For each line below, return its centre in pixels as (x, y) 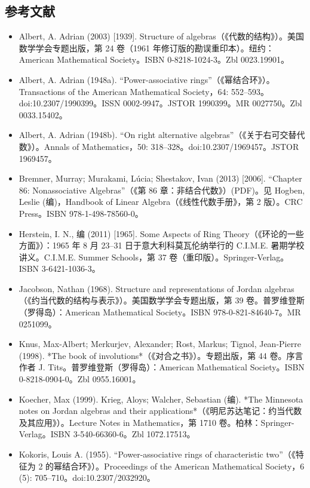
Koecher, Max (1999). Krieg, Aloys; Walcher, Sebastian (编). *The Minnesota (161, 399)
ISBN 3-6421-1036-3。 (59, 268)
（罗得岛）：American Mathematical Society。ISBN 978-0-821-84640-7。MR (160, 312)
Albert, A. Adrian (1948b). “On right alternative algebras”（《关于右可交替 (158, 135)
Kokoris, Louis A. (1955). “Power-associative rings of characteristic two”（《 (157, 454)
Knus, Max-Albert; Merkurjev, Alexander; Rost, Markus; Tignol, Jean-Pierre (160, 344)
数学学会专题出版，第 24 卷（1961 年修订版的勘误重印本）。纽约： (146, 47)
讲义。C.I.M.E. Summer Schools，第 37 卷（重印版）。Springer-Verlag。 (154, 257)
